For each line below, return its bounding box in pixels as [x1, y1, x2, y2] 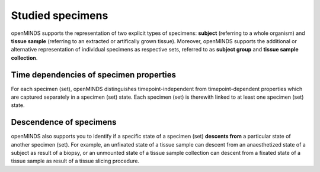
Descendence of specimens [11, 117, 117, 127]
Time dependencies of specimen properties [11, 70, 177, 80]
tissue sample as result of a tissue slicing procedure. [11, 157, 139, 165]
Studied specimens [11, 9, 108, 22]
